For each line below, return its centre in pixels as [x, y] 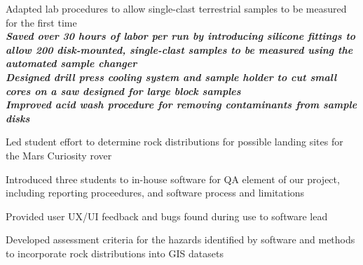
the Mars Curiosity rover [59, 155]
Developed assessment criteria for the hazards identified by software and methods [180, 239]
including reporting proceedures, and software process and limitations [155, 193]
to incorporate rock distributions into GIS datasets [115, 253]
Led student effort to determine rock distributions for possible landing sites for [174, 142]
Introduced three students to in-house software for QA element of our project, [173, 179]
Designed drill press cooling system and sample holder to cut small [171, 77]
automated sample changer [71, 63]
